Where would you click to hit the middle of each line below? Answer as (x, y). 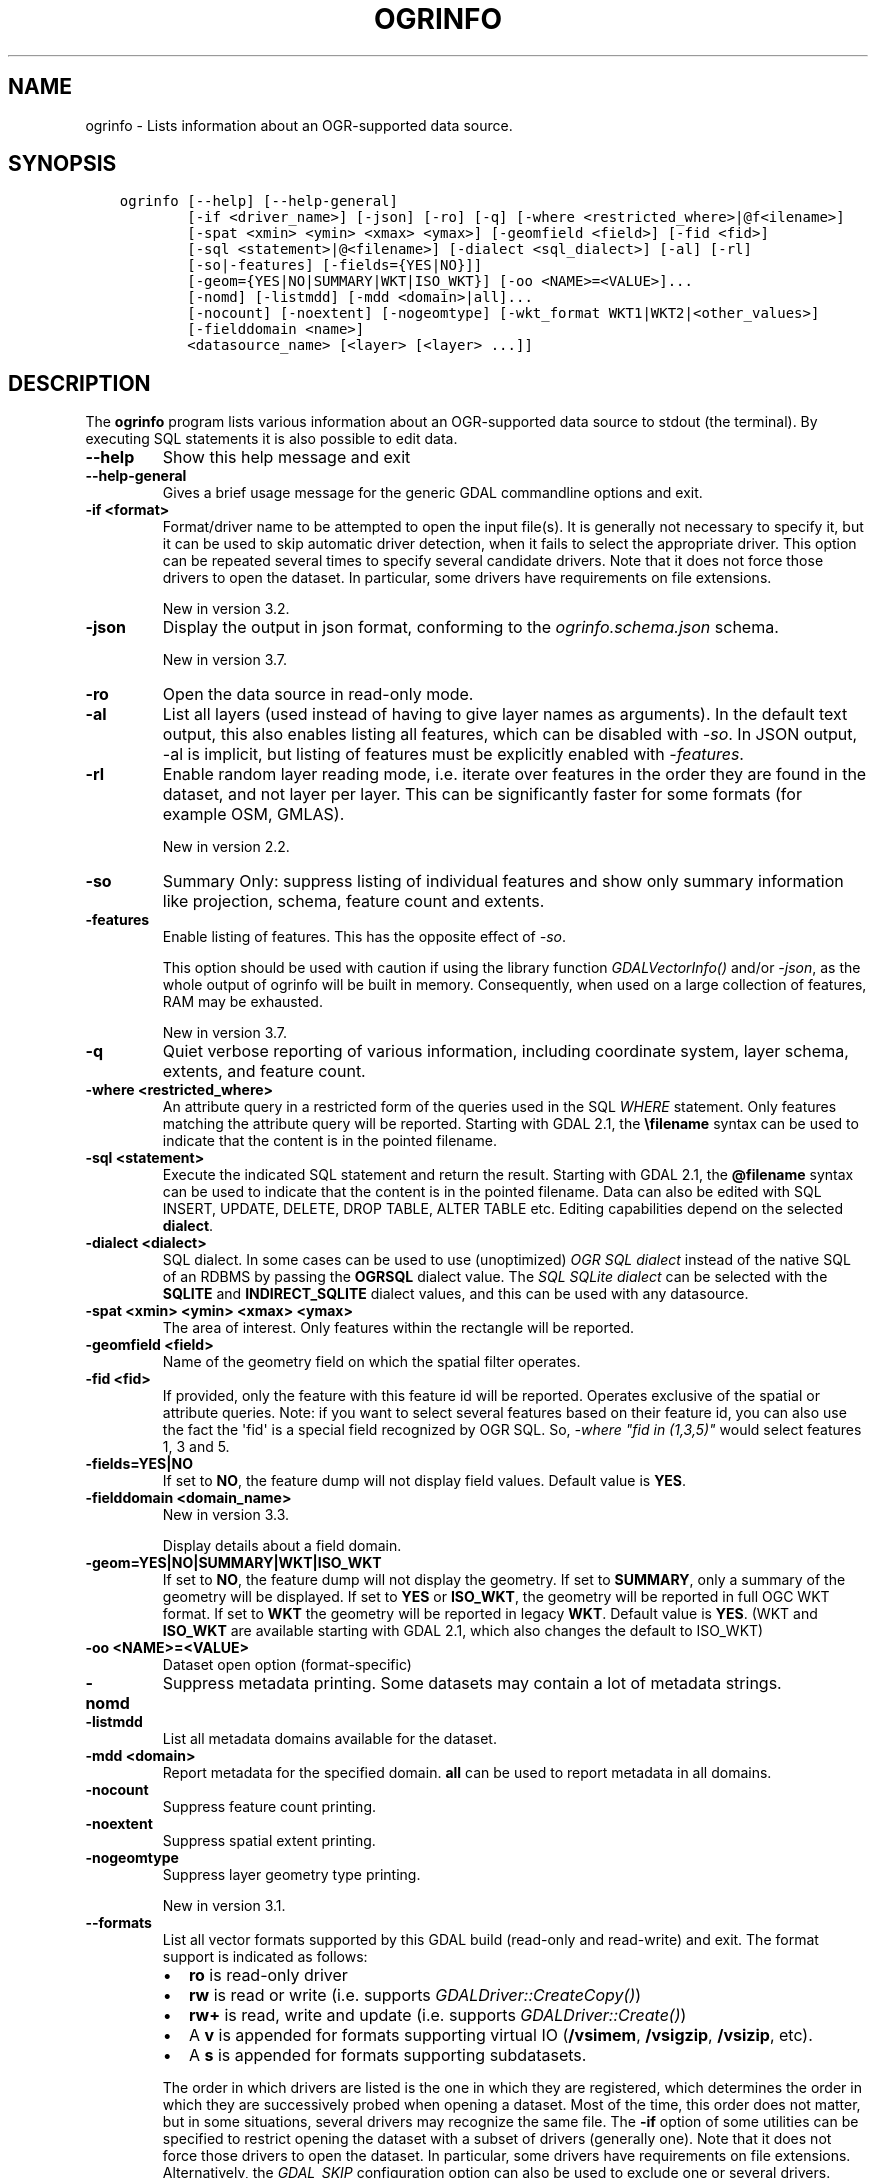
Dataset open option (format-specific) (287, 1665)
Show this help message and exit (286, 457)
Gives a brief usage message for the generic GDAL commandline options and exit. (432, 493)
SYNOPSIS (62, 164)
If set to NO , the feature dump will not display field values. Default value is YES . (424, 1481)
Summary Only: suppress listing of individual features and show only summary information (503, 881)
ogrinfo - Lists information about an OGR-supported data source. (299, 125)
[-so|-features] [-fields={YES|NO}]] (335, 265)
